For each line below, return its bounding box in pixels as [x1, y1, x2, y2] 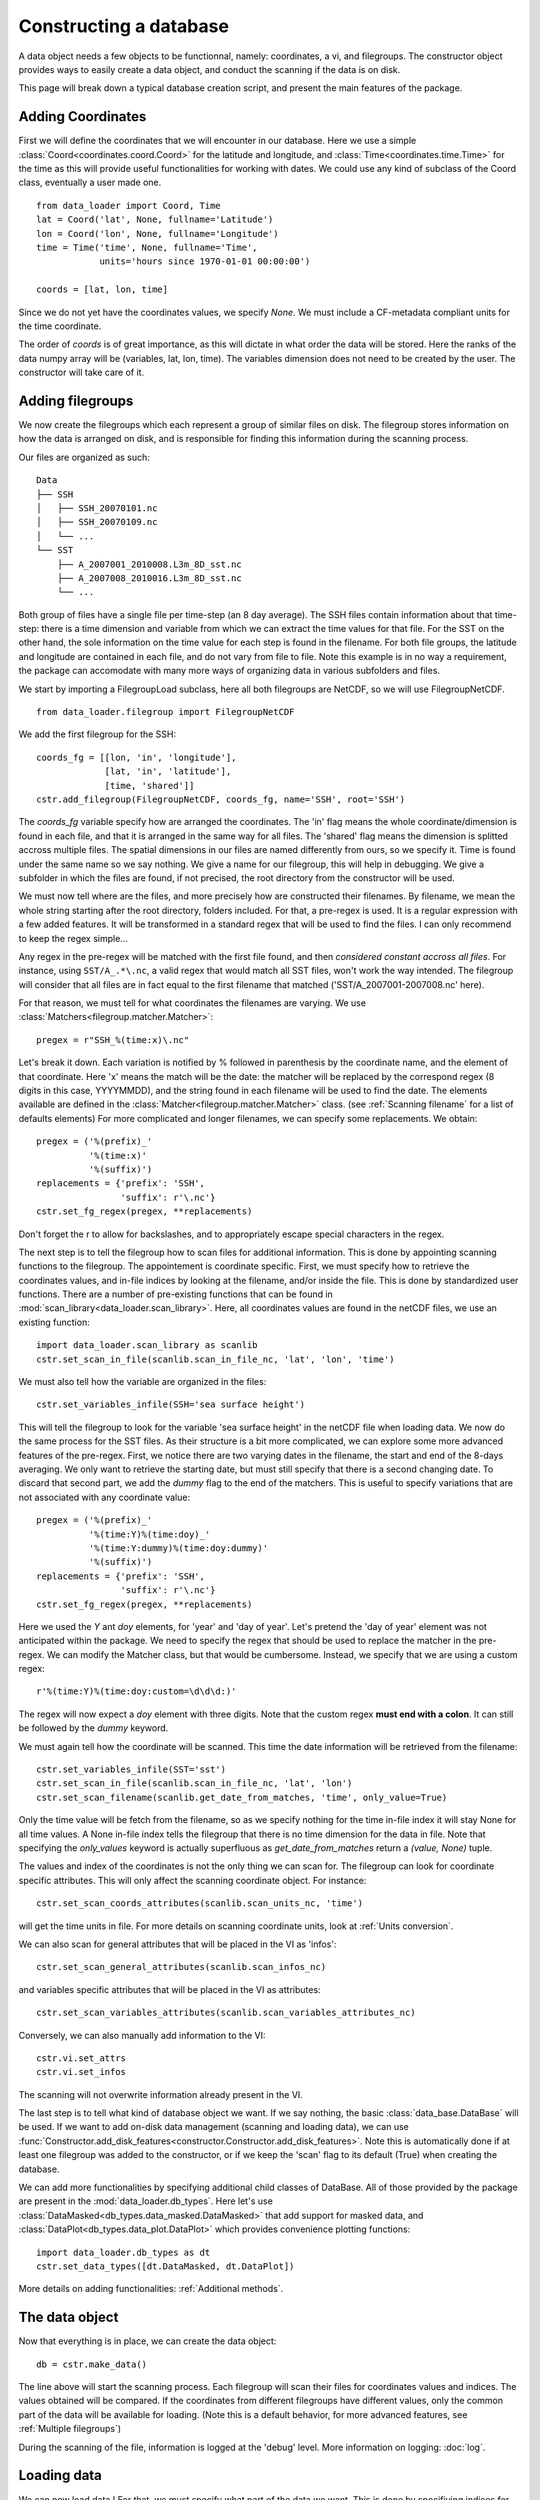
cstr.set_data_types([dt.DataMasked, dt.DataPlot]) [36, 2260, 295, 2272]
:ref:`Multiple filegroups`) [18, 2423, 122, 2435]
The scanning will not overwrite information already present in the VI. [18, 2088, 304, 2100]
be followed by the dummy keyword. [18, 1722, 169, 1734]
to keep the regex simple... [18, 932, 129, 944]
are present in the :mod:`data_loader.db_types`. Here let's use [18, 2195, 274, 2207]
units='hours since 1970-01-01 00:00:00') [99, 256, 311, 267]
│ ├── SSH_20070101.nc [36, 502, 158, 514]
